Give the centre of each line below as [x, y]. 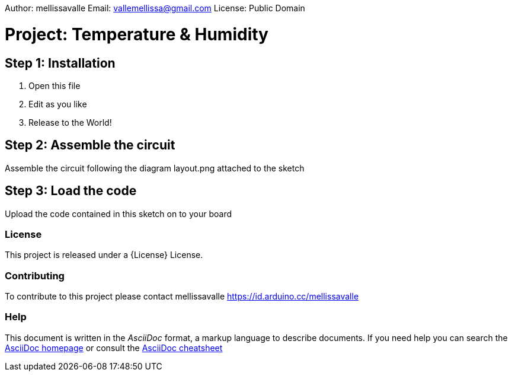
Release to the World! [70, 122]
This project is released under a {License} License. [104, 255]
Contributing [35, 275]
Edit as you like [58, 104]
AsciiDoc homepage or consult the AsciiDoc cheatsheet [114, 348]
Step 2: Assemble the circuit [90, 145]
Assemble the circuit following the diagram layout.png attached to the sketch [155, 168]
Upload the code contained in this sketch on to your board [118, 214]
